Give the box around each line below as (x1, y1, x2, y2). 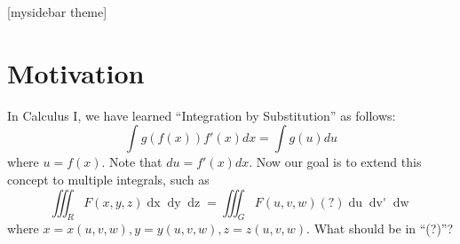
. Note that (101, 153, 163, 171)
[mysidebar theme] (7, 3, 107, 20)
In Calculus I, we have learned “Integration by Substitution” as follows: (7, 106, 396, 124)
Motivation (7, 54, 145, 91)
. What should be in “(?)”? (306, 219, 454, 238)
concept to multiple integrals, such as (7, 169, 210, 188)
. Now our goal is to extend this (249, 153, 422, 171)
